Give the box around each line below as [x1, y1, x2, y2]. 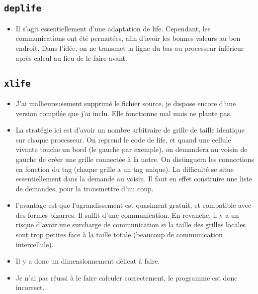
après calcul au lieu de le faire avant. [15, 52, 127, 63]
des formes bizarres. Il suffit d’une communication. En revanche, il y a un [15, 209, 239, 220]
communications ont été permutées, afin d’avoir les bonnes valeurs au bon [15, 33, 241, 43]
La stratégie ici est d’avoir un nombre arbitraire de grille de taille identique [15, 125, 245, 135]
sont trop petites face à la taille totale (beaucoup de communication [15, 229, 223, 240]
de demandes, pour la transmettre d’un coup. [15, 183, 154, 193]
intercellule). [15, 239, 54, 249]
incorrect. [15, 282, 45, 293]
